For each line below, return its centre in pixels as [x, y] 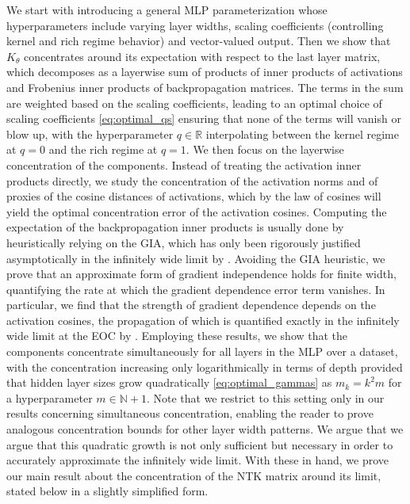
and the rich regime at [103, 149]
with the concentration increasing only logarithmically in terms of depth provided [205, 367]
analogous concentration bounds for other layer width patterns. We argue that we [205, 429]
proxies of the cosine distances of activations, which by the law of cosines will [194, 196]
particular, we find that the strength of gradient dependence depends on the [191, 305]
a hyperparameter [50, 397]
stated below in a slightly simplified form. [107, 491]
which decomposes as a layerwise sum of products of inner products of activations [205, 72]
